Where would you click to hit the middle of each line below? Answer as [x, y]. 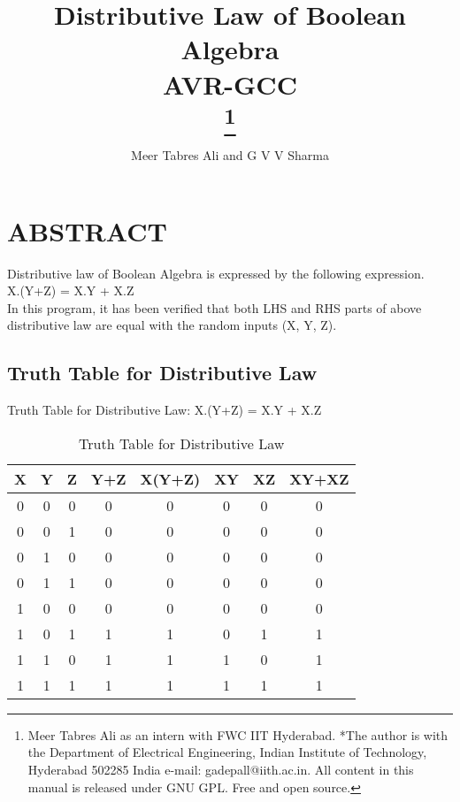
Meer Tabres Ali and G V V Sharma [230, 155]
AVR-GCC [230, 84]
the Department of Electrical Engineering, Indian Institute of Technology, [227, 752]
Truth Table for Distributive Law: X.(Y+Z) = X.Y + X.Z [165, 410]
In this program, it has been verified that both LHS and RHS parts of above [215, 307]
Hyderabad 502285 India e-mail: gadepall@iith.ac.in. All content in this [221, 770]
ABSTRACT [87, 230]
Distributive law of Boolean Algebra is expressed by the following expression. [216, 273]
